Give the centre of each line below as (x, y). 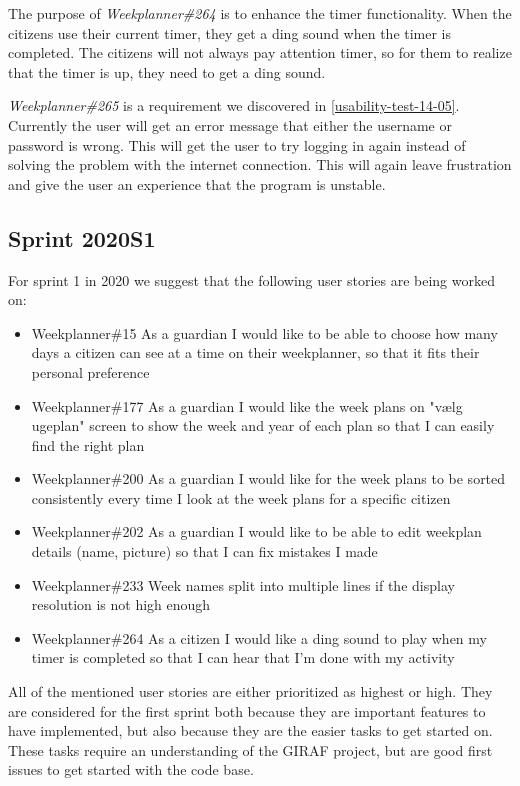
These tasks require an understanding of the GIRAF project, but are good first (250, 749)
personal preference (90, 371)
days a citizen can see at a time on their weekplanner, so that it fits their (255, 352)
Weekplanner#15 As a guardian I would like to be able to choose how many (264, 332)
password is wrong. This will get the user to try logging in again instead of (237, 144)
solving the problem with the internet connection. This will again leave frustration (260, 164)
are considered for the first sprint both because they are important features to (247, 710)
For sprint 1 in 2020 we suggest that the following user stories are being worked (251, 279)
